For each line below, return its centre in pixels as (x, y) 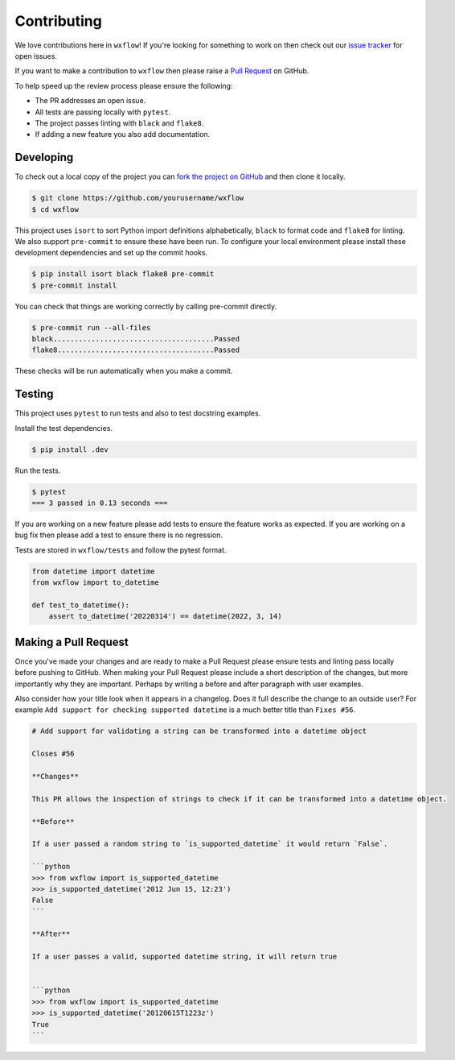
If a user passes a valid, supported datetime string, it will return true (184, 957)
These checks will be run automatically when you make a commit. (124, 371)
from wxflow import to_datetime (96, 583)
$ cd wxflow (55, 209)
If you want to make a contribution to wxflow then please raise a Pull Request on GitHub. (162, 71)
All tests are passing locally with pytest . (103, 112)
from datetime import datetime (94, 571)
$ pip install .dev (70, 449)
